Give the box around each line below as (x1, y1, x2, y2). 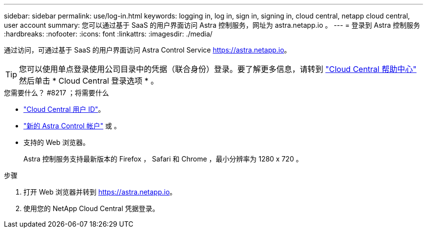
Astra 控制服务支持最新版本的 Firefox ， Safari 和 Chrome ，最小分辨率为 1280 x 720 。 (23, 155, 303, 163)
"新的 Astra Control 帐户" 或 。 (23, 122, 121, 130)
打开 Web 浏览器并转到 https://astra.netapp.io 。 (23, 188, 177, 196)
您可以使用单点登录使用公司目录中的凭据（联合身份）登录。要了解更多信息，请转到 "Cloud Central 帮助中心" (19, 64, 417, 74)
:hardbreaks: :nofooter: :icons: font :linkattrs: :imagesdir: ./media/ (4, 30, 213, 38)
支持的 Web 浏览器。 (23, 138, 90, 146)
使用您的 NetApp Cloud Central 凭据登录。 (23, 204, 159, 213)
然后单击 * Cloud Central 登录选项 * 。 (19, 76, 159, 86)
